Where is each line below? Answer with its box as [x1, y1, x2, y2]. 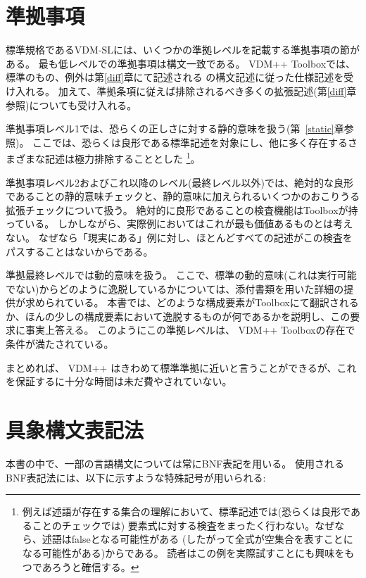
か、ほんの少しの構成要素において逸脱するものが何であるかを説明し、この [6, 308, 351, 323]
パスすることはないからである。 [6, 244, 153, 258]
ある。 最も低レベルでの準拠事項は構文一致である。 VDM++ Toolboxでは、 [6, 56, 356, 70]
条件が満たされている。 [6, 337, 114, 351]
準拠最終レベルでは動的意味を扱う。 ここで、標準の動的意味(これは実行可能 [6, 268, 357, 282]
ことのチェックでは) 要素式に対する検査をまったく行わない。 [32, 517, 315, 532]
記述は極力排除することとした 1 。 [44, 149, 201, 165]
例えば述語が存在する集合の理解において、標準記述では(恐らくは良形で [22, 504, 351, 519]
